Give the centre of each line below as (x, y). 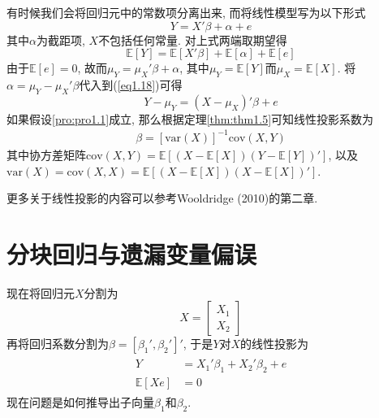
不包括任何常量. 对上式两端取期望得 (193, 39)
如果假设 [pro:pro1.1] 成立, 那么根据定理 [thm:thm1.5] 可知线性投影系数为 (190, 118)
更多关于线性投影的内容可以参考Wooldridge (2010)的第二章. (162, 198)
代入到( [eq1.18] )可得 (131, 84)
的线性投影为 (275, 344)
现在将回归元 (41, 292)
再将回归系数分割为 (58, 344)
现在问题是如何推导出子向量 (80, 402)
